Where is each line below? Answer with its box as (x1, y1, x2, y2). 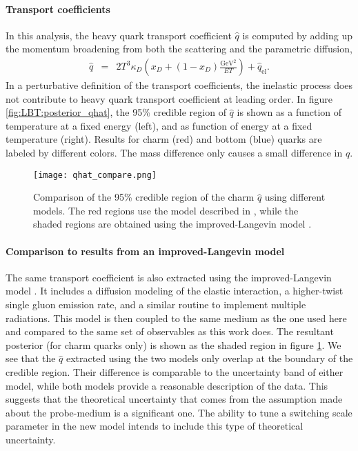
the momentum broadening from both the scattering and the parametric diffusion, (6, 41, 352, 56)
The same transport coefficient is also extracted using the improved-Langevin (6, 270, 332, 284)
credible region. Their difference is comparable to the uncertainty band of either (6, 364, 344, 379)
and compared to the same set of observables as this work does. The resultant (6, 324, 334, 339)
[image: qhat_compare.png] (33, 170, 157, 180)
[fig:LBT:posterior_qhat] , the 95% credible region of (6, 105, 226, 119)
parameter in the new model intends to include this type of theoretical (6, 419, 304, 433)
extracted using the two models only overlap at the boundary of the (66, 351, 353, 365)
